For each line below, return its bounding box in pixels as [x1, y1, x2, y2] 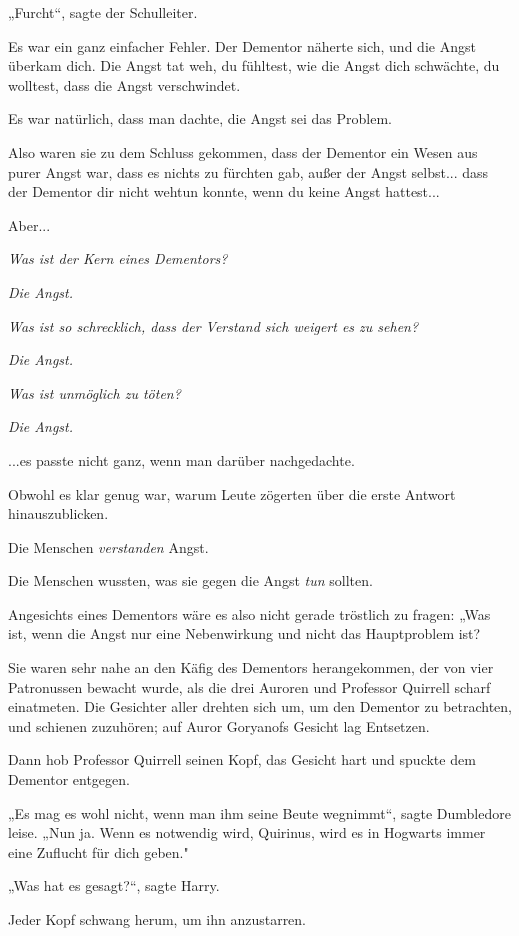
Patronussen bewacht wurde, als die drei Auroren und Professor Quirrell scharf [8, 676, 491, 697]
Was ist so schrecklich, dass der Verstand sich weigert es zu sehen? [8, 315, 419, 336]
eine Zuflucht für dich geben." [8, 841, 189, 862]
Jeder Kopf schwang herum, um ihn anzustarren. [8, 909, 307, 929]
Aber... [8, 214, 51, 235]
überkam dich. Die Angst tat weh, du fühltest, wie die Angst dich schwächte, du [8, 55, 500, 76]
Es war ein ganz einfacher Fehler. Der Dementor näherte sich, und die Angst [8, 35, 476, 56]
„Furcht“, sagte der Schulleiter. [8, 2, 198, 22]
